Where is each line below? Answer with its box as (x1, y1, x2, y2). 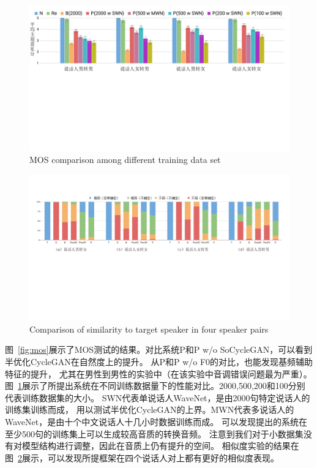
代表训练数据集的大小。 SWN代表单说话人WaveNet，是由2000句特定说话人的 (5, 391, 310, 404)
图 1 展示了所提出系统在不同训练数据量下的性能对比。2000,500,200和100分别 (5, 379, 305, 392)
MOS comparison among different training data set (29, 153, 221, 166)
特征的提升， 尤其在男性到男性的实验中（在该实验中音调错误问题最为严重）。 (5, 367, 312, 380)
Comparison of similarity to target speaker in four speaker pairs (29, 322, 269, 335)
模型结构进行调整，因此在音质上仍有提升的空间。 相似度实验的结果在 (21, 439, 299, 452)
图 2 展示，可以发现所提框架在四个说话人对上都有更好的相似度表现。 (5, 451, 279, 464)
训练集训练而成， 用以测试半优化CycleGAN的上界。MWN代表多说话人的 (5, 403, 294, 416)
